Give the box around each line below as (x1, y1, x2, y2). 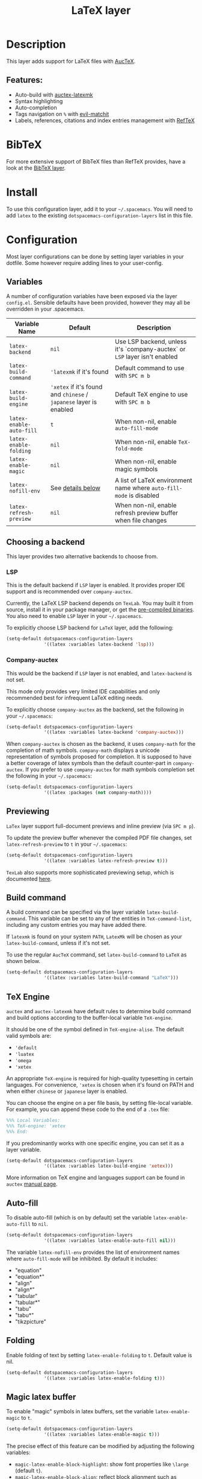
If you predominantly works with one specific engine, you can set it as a (6, 1139, 185, 1147)
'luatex (14, 1051, 34, 1057)
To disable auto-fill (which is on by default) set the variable (6, 1214, 152, 1221)
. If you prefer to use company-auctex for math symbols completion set (22, 766, 195, 773)
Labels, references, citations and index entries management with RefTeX (14, 116, 195, 124)
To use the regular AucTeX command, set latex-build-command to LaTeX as (6, 951, 187, 958)
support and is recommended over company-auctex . (6, 588, 133, 595)
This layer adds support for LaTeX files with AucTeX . (6, 57, 136, 65)
